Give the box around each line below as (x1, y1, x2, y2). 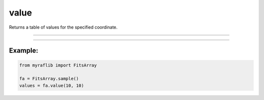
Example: (9, 47, 39, 55)
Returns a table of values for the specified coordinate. (9, 24, 118, 30)
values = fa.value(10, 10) (19, 83, 84, 88)
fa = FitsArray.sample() (19, 76, 79, 82)
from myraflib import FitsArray (19, 62, 97, 68)
